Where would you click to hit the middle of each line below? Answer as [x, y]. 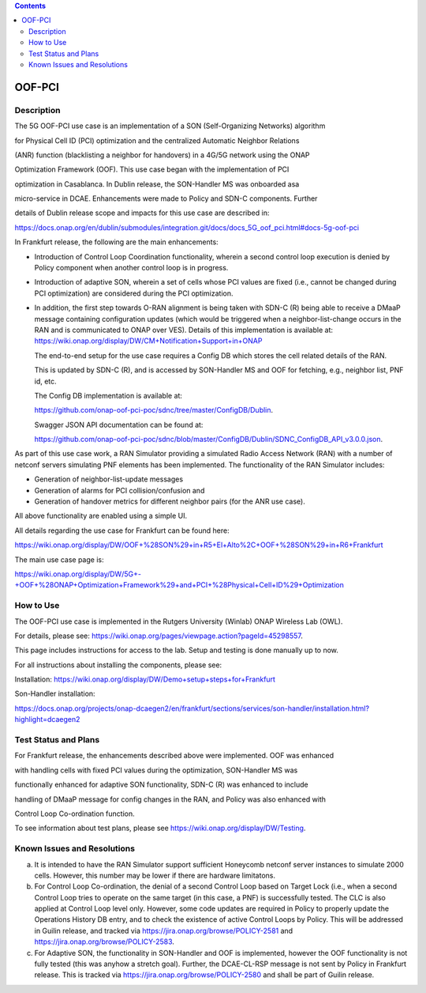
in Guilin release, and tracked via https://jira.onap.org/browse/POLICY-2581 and [164, 931]
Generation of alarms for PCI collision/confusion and [120, 490]
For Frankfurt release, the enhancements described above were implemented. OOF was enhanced [174, 756]
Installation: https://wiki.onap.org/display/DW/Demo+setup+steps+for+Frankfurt [145, 679]
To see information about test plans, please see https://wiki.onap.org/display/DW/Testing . [160, 828]
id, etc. [45, 381]
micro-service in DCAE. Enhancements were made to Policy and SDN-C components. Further [166, 198]
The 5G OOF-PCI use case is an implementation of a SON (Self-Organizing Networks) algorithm [170, 126]
